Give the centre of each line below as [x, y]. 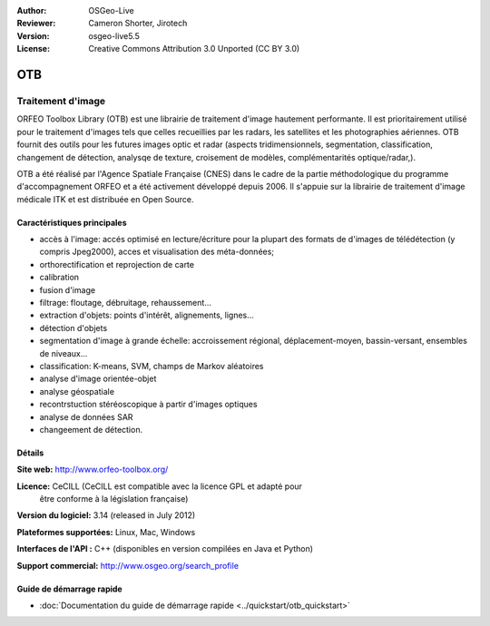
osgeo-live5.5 [114, 35]
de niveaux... [64, 353]
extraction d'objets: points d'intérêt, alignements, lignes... [147, 315]
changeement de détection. [91, 429]
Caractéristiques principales [72, 222]
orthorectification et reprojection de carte [117, 264]
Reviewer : [36, 24]
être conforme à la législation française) [114, 499]
